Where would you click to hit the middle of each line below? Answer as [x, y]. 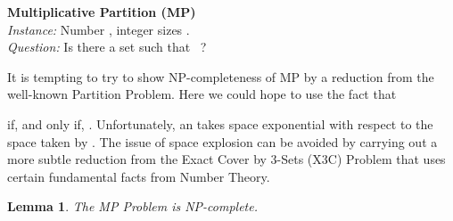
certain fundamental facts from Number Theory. [139, 176]
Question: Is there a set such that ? [107, 47]
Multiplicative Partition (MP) [102, 12]
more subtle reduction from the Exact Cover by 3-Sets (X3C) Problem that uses [226, 159]
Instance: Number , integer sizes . [99, 29]
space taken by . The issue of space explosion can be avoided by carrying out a [222, 141]
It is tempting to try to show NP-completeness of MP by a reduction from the [221, 76]
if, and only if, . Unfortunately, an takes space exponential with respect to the [220, 123]
